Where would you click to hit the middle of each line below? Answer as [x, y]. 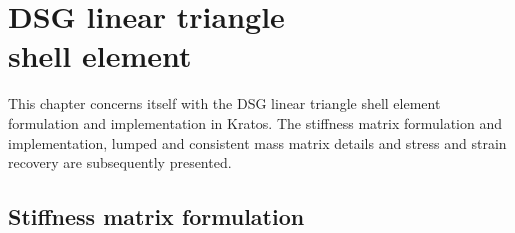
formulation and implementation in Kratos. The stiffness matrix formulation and [255, 122]
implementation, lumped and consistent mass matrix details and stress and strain [257, 142]
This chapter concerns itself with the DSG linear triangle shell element [224, 103]
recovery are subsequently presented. [120, 162]
